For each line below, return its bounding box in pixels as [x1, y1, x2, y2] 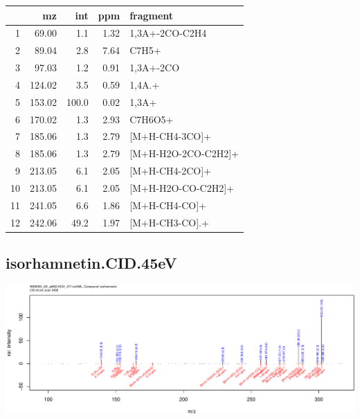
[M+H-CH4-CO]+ [129, 197, 206, 212]
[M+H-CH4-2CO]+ [129, 163, 211, 178]
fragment [129, 8, 174, 22]
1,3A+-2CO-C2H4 [129, 26, 207, 40]
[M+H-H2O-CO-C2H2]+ [129, 180, 235, 195]
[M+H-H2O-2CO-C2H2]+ [129, 146, 240, 161]
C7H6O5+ [129, 112, 174, 126]
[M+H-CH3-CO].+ [129, 215, 209, 229]
